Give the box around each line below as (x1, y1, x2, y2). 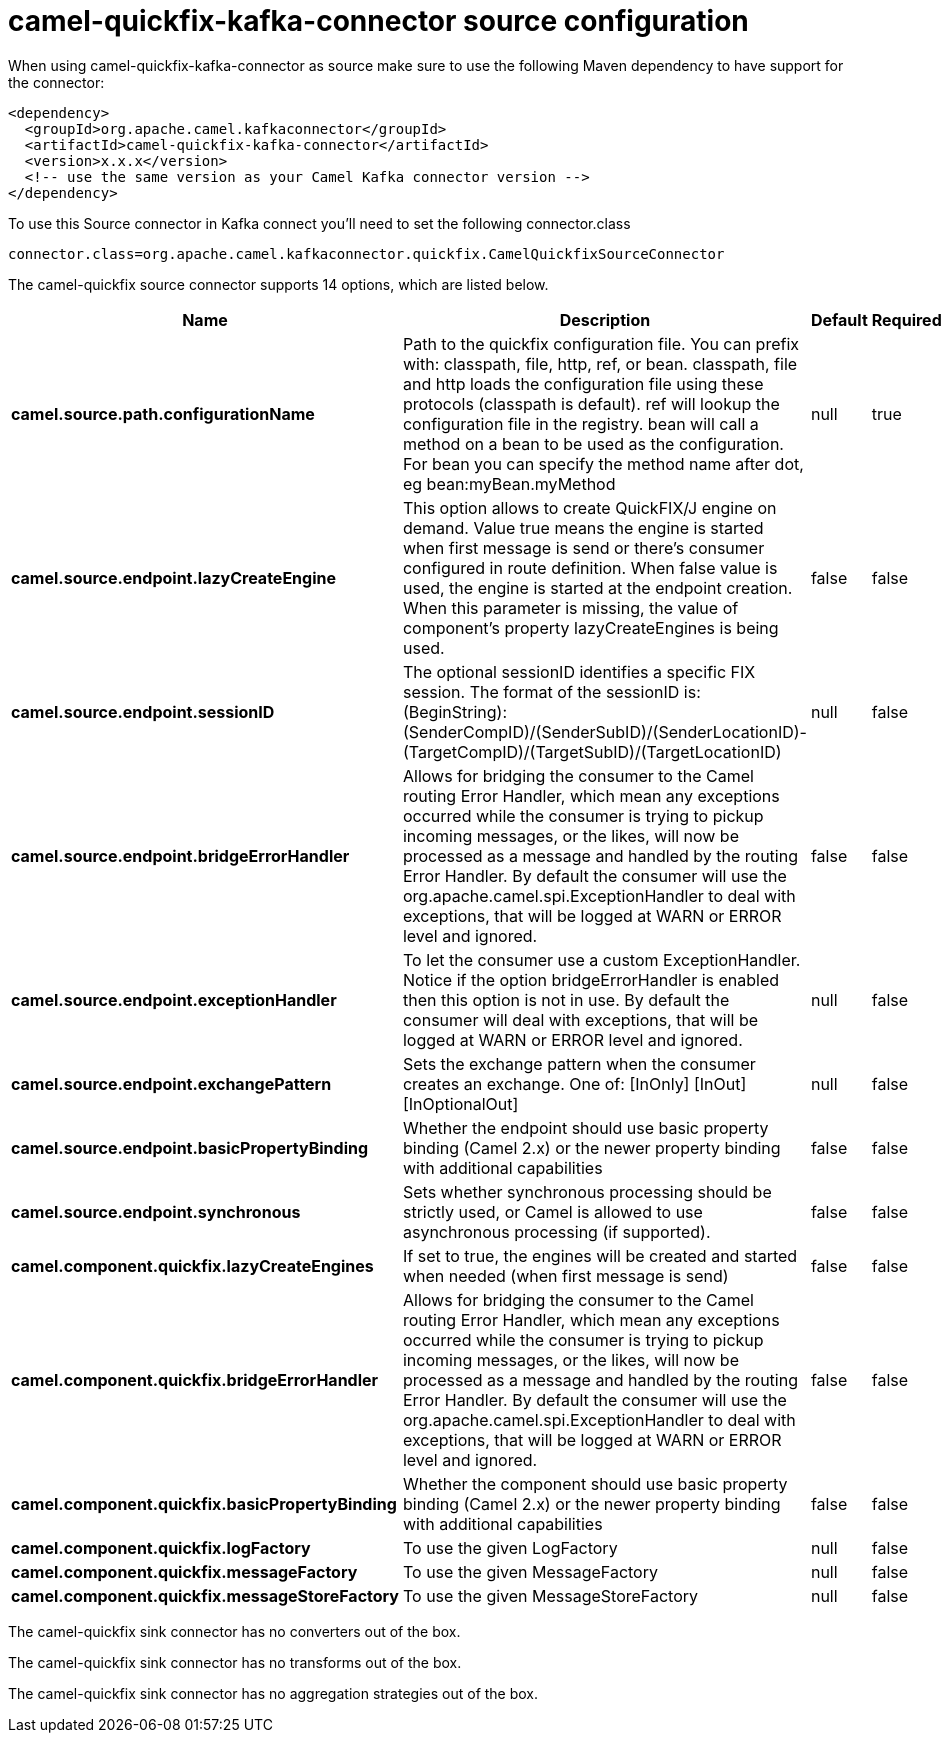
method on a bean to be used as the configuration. (402, 433, 784, 454)
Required (871, 309, 942, 330)
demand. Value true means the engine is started (402, 517, 764, 538)
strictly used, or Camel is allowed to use (402, 1201, 703, 1222)
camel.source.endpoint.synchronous (11, 1201, 301, 1222)
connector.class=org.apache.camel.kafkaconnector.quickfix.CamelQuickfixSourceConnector (8, 245, 725, 262)
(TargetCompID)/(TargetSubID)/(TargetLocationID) (402, 741, 782, 762)
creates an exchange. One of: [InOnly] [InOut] (402, 1073, 747, 1094)
